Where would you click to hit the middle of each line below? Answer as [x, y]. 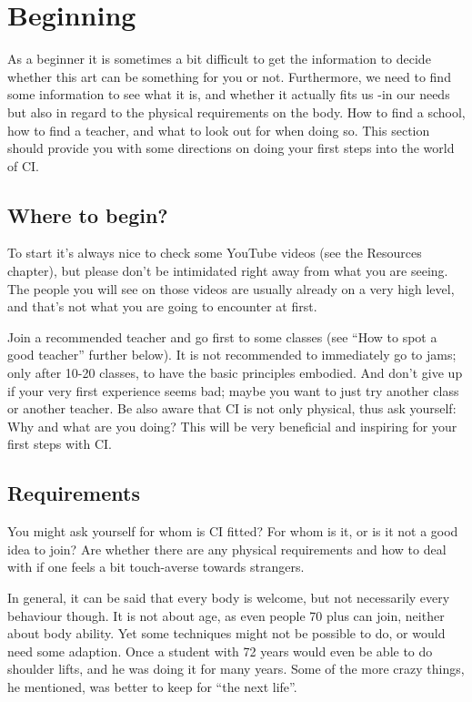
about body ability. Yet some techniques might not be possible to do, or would [226, 633]
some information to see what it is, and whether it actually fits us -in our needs [229, 94]
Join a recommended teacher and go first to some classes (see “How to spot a [222, 336]
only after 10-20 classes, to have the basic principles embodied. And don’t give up [235, 373]
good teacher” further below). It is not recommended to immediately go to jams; [232, 355]
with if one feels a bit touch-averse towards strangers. [156, 567]
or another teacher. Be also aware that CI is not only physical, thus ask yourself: [232, 408]
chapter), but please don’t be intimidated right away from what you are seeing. [228, 271]
